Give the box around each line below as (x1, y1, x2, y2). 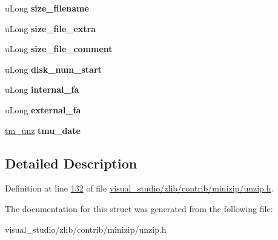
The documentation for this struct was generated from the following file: (5, 202, 273, 215)
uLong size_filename (5, 2, 89, 14)
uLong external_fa (5, 103, 81, 116)
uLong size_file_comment (5, 42, 113, 55)
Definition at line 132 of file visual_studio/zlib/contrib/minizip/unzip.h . (5, 182, 274, 195)
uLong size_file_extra (5, 22, 96, 35)
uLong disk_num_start (5, 62, 102, 75)
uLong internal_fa (5, 83, 79, 96)
